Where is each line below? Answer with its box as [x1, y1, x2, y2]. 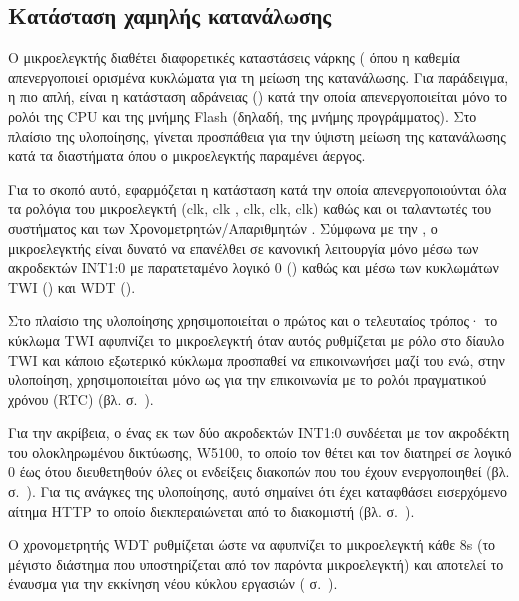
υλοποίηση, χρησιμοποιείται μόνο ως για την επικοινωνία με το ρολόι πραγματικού [8, 369, 487, 390]
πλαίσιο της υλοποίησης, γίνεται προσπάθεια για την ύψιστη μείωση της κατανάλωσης [8, 125, 506, 146]
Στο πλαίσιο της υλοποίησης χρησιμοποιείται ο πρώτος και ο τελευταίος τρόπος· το [8, 310, 498, 331]
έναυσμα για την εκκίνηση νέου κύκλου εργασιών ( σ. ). [8, 573, 338, 594]
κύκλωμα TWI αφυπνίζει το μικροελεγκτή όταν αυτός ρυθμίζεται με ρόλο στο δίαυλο [8, 329, 505, 350]
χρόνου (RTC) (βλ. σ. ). [8, 388, 154, 409]
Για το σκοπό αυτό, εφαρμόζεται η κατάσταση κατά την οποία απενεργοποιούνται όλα [8, 178, 507, 199]
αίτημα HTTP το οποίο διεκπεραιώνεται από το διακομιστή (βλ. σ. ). [8, 500, 415, 521]
